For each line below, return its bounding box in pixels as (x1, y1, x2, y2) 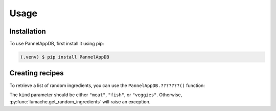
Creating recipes (9, 69, 64, 77)
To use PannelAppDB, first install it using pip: (9, 41, 104, 47)
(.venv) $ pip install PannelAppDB (20, 54, 109, 60)
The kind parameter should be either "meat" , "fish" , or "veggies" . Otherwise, (9, 92, 182, 98)
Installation (9, 27, 46, 36)
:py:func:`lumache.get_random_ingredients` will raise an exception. (9, 99, 151, 105)
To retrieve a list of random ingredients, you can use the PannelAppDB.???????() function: (9, 82, 205, 89)
